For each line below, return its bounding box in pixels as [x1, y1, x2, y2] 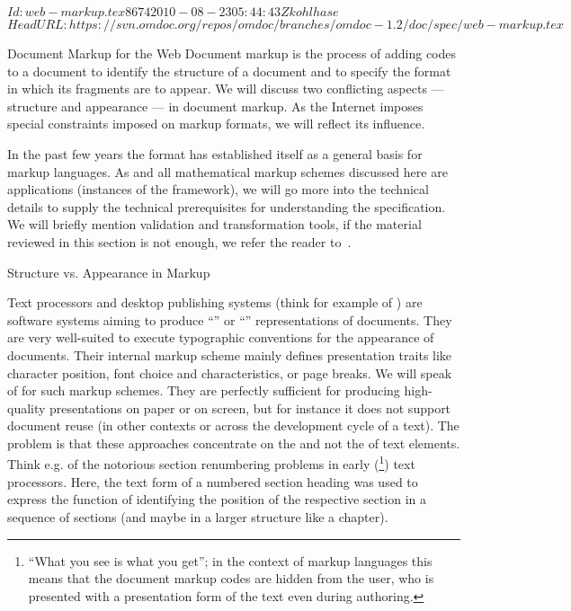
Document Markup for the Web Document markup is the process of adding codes [7, 44, 457, 62]
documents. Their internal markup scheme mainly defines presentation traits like [7, 345, 452, 364]
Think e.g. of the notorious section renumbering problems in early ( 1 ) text [7, 452, 415, 474]
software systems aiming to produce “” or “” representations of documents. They [7, 310, 452, 329]
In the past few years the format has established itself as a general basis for [7, 144, 423, 163]
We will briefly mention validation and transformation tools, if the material [7, 215, 422, 234]
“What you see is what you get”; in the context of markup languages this [28, 551, 433, 570]
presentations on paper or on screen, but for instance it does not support [49, 398, 451, 417]
